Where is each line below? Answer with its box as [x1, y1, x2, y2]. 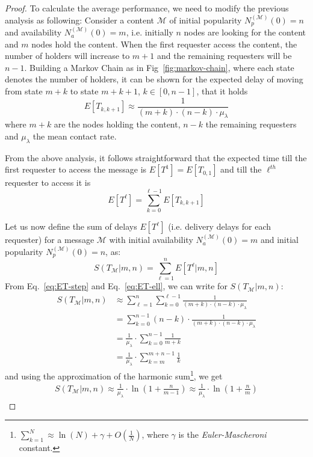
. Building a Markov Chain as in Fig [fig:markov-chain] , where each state [24, 61, 294, 73]
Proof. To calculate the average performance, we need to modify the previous [5, 2, 289, 14]
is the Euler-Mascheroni [178, 428, 267, 441]
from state [5, 85, 43, 97]
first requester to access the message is [5, 163, 147, 176]
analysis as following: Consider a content [5, 13, 155, 26]
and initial [260, 233, 299, 246]
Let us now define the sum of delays [5, 220, 137, 233]
